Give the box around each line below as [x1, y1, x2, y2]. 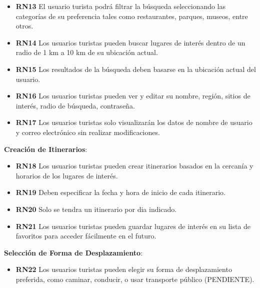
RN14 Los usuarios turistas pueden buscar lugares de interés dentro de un [15, 37, 245, 47]
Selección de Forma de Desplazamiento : [4, 247, 143, 257]
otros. [15, 20, 33, 31]
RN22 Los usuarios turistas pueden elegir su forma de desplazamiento [15, 264, 232, 274]
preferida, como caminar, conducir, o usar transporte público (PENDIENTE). [15, 273, 254, 284]
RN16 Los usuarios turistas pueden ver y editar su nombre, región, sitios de [15, 90, 250, 101]
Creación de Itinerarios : [4, 143, 87, 154]
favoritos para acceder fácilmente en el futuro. [15, 230, 156, 241]
